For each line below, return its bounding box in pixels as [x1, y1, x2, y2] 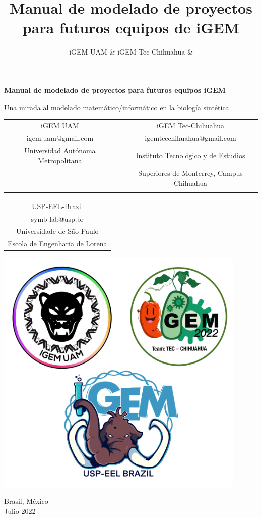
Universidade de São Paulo [16, 226, 99, 236]
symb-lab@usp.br [31, 213, 84, 224]
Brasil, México [4, 496, 48, 506]
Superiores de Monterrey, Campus [138, 167, 243, 178]
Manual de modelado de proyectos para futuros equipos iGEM [4, 84, 226, 95]
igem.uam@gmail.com [26, 132, 94, 143]
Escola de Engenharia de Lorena [8, 238, 107, 249]
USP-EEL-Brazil [32, 200, 83, 211]
